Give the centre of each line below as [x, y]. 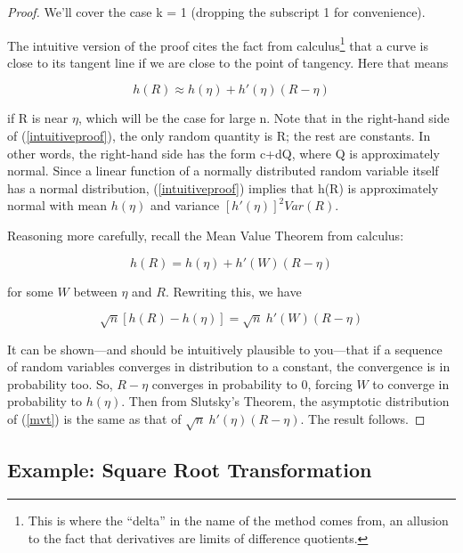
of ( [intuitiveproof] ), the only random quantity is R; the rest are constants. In [219, 136]
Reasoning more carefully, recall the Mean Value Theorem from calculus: [206, 235]
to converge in [411, 383]
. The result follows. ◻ [363, 418]
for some [30, 291]
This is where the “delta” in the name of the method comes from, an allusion [238, 520]
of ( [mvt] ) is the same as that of [94, 418]
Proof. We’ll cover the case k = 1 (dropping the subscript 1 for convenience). [216, 12]
